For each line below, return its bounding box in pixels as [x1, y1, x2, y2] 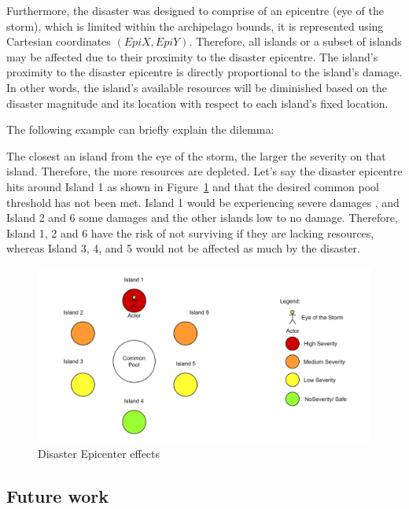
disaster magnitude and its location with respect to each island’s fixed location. [6, 94, 389, 111]
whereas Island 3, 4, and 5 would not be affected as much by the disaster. [6, 240, 360, 256]
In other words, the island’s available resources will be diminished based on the [6, 79, 388, 95]
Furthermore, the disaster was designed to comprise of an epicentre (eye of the [6, 2, 384, 18]
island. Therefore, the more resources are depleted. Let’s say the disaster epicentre [6, 163, 403, 179]
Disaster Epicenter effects [38, 445, 160, 462]
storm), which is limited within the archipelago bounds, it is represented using [6, 17, 384, 34]
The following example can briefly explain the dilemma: [6, 121, 275, 138]
